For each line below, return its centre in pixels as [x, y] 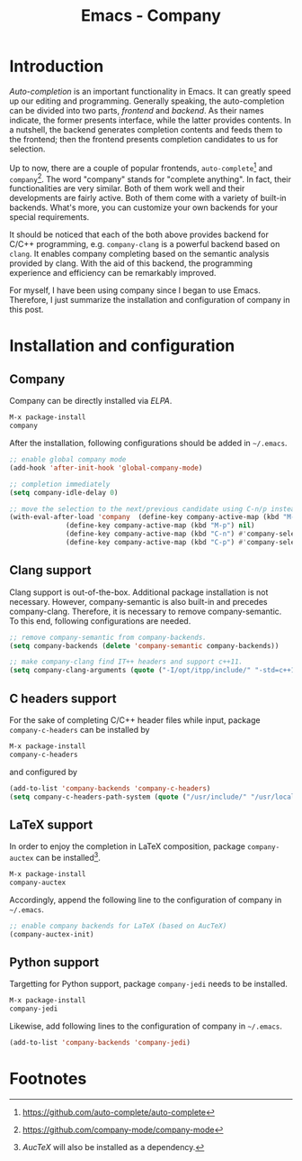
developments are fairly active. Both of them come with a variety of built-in [148, 198]
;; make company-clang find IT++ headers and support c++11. [126, 662]
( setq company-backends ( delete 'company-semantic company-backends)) [144, 645]
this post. [27, 310]
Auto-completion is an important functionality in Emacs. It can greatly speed [151, 91]
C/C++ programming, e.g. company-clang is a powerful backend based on [145, 244]
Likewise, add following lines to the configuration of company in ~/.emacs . [146, 1026]
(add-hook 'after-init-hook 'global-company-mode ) [106, 468]
